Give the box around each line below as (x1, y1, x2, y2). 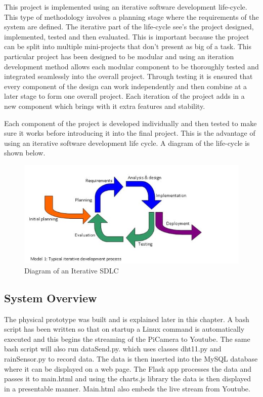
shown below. (4, 147, 46, 158)
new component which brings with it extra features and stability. (4, 100, 205, 111)
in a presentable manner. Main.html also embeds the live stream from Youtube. (4, 383, 250, 393)
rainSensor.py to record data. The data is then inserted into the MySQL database (4, 353, 258, 364)
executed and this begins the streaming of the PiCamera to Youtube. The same (4, 333, 250, 344)
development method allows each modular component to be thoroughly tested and (4, 61, 259, 71)
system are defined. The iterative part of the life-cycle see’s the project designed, (4, 21, 254, 32)
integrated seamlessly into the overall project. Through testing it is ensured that (4, 71, 253, 82)
